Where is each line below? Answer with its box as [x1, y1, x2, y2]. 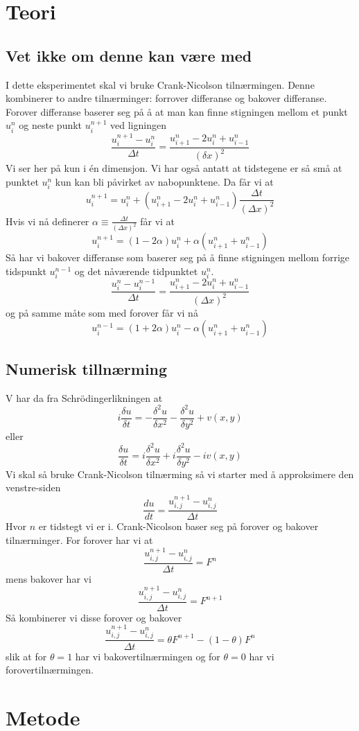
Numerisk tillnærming [6, 358, 168, 379]
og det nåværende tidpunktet [74, 264, 198, 279]
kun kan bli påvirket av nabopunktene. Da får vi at [55, 174, 274, 188]
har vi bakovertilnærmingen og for [75, 649, 220, 663]
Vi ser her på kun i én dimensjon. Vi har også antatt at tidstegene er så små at [6, 161, 342, 175]
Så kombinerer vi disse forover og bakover [6, 610, 182, 624]
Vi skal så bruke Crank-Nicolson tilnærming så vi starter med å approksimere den [6, 466, 354, 481]
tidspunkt [6, 264, 46, 279]
